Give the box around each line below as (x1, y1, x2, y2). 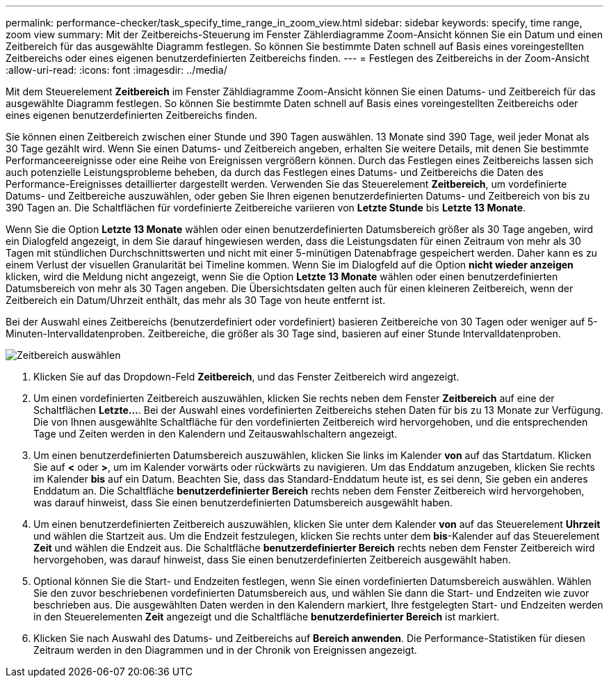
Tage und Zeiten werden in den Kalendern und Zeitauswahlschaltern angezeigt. (33, 428, 398, 440)
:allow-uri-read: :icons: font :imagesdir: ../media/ (6, 64, 227, 76)
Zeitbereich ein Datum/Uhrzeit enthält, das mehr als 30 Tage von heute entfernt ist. (6, 294, 386, 306)
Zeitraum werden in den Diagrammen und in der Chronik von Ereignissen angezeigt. (33, 644, 417, 656)
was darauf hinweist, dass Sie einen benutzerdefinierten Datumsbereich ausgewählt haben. (33, 497, 453, 508)
